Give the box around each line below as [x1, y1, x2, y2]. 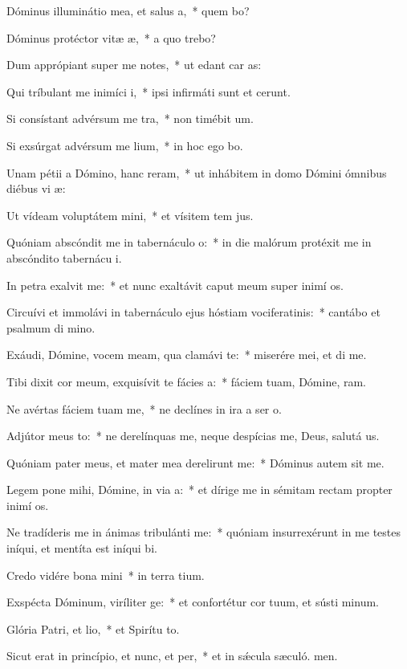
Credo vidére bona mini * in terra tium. [6, 566, 205, 583]
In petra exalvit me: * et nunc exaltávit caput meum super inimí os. [6, 276, 344, 293]
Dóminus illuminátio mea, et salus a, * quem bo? [6, 2, 250, 18]
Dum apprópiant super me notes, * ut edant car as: [6, 56, 262, 73]
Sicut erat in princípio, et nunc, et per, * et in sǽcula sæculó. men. [6, 647, 338, 664]
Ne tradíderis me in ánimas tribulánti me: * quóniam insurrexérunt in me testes [6, 524, 401, 541]
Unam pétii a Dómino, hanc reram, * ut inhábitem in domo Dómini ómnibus [6, 164, 387, 181]
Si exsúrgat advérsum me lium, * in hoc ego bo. [6, 137, 243, 153]
